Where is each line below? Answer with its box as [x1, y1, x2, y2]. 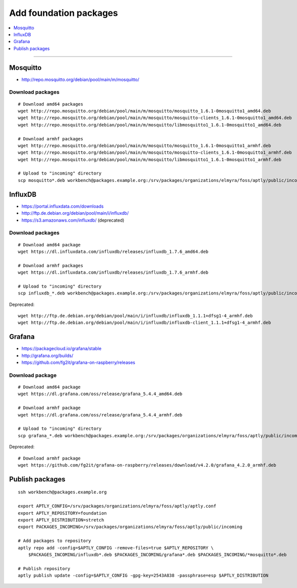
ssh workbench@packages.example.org [18, 489, 107, 495]
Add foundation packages [9, 7, 118, 18]
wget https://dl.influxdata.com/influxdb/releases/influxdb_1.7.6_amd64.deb [18, 248, 209, 254]
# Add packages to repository [18, 538, 92, 544]
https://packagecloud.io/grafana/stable [21, 346, 101, 352]
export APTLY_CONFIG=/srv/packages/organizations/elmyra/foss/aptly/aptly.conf [18, 503, 216, 509]
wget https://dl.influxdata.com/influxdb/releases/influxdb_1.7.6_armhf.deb [18, 270, 209, 275]
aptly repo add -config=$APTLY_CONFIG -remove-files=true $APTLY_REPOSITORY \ [18, 545, 214, 550]
